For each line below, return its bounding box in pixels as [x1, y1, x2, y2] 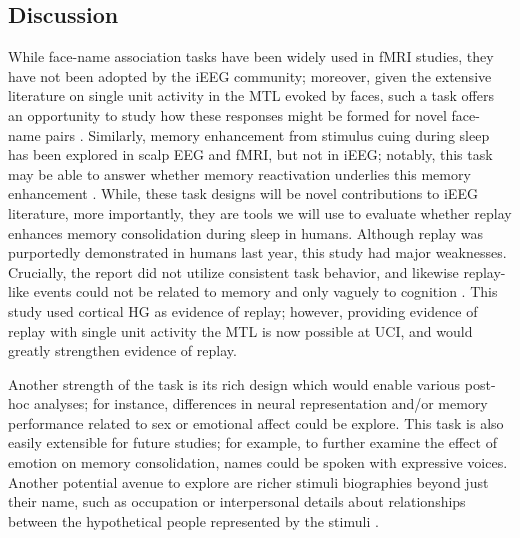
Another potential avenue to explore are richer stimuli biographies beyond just [8, 471, 489, 492]
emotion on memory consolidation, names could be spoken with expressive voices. [8, 452, 508, 473]
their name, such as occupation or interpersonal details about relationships [8, 491, 466, 512]
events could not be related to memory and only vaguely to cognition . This [33, 281, 498, 302]
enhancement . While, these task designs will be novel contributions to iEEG [8, 183, 478, 204]
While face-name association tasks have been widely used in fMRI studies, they [8, 46, 494, 67]
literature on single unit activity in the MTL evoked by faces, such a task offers [8, 85, 494, 106]
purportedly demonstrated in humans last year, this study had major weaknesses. [8, 242, 507, 263]
